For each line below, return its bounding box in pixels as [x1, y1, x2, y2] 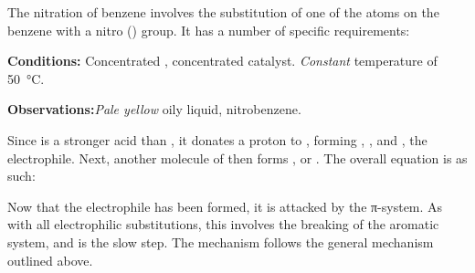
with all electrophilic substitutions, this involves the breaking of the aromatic [7, 215, 439, 234]
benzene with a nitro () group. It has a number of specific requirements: [7, 20, 410, 39]
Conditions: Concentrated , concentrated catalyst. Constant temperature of [7, 51, 438, 70]
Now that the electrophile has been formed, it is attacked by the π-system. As [7, 196, 443, 215]
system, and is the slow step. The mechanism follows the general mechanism [7, 232, 434, 251]
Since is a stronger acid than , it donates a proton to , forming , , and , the [7, 130, 427, 149]
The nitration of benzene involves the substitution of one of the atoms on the [7, 3, 439, 21]
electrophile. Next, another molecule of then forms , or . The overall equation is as [7, 148, 468, 167]
